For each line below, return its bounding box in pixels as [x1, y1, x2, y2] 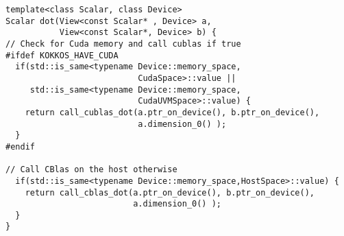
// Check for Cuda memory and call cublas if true [5, 38, 241, 49]
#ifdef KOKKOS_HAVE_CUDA [5, 50, 119, 60]
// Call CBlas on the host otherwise [5, 165, 177, 175]
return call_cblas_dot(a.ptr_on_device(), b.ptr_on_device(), [25, 187, 315, 198]
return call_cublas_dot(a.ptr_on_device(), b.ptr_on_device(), [25, 107, 320, 117]
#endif [5, 141, 35, 152]
